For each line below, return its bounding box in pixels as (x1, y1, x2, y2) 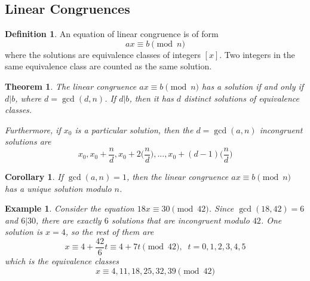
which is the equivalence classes (5, 255, 119, 267)
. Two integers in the (219, 48, 295, 60)
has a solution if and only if (202, 80, 304, 92)
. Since (208, 202, 234, 215)
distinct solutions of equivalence (184, 91, 299, 104)
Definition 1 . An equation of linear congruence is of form (5, 28, 219, 40)
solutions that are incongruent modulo (111, 213, 250, 226)
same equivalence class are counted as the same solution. (5, 60, 212, 72)
